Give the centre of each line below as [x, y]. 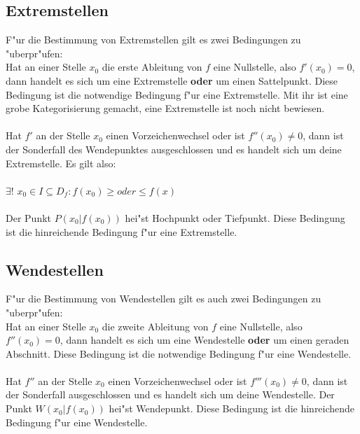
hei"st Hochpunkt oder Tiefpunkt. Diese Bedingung [235, 217]
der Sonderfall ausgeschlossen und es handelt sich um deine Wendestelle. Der [170, 394]
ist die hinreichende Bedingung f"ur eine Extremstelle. [122, 231]
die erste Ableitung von [152, 67]
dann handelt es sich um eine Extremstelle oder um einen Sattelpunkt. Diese [172, 80]
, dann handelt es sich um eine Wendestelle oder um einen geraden [205, 340]
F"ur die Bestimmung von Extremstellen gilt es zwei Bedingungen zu [153, 40]
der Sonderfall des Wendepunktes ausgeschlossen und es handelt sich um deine [174, 149]
